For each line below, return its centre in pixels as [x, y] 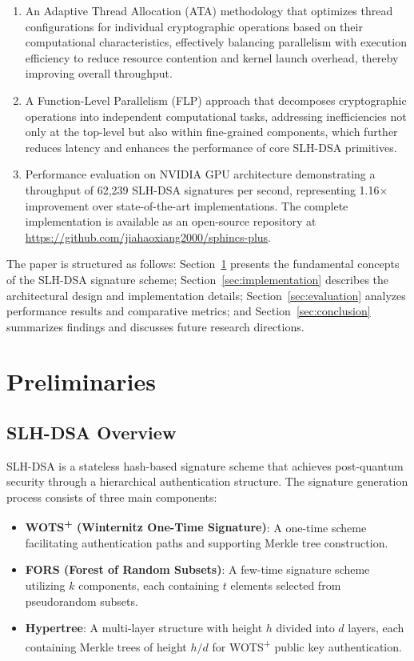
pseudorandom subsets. [82, 601]
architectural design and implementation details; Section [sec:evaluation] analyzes [206, 295]
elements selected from [286, 585]
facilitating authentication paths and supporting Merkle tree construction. [207, 542]
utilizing [45, 585]
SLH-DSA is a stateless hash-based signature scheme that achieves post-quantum [205, 465]
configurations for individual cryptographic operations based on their [194, 26]
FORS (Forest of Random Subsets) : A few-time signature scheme [197, 569]
